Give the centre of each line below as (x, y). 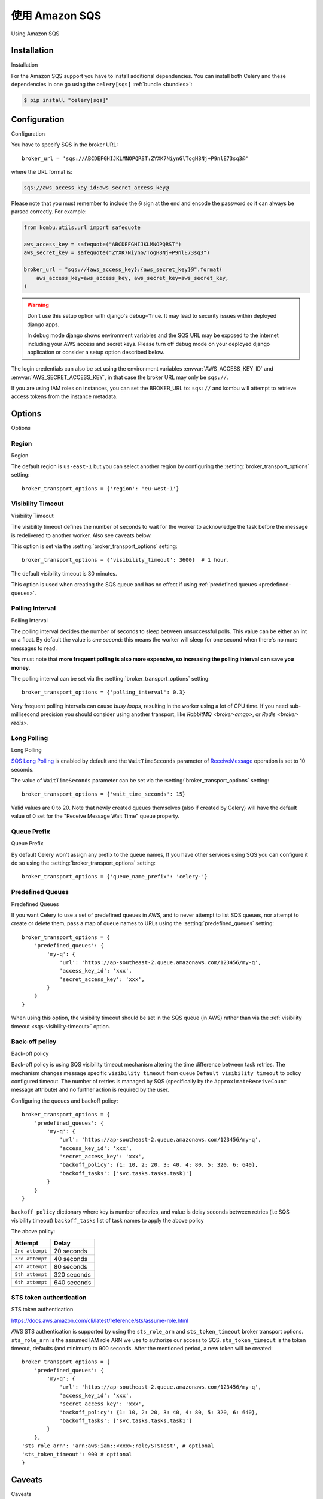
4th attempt (31, 1267)
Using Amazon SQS (35, 34)
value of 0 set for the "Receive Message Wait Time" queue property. (95, 816)
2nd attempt (31, 1251)
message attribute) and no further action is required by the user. (90, 1090)
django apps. (43, 324)
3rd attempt (31, 1259)
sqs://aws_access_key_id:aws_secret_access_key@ (96, 188)
